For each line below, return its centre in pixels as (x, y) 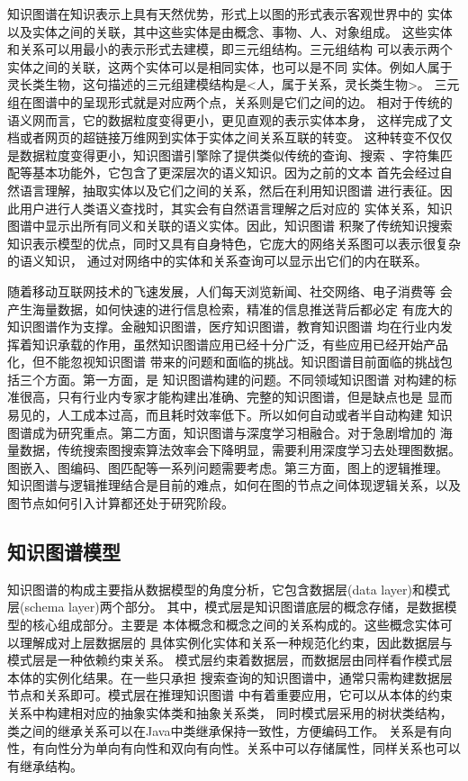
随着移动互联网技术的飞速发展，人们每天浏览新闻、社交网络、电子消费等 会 (230, 291)
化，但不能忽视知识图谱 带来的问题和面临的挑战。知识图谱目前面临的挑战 (224, 362)
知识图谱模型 (64, 552)
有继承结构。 (45, 765)
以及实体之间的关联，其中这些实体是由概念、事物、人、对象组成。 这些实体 (230, 31)
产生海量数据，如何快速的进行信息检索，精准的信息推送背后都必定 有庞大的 (230, 309)
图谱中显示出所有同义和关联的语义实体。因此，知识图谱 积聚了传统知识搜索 (230, 226)
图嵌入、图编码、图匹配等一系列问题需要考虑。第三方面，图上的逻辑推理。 (228, 467)
